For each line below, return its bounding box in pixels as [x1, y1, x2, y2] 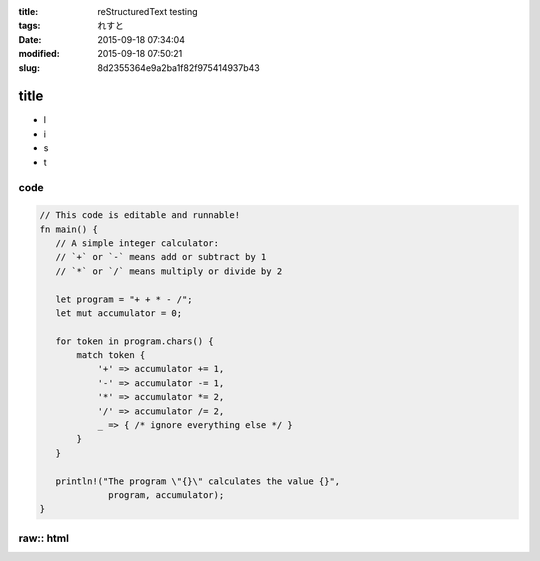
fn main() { [39, 223, 99, 235]
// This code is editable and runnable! [39, 210, 240, 221]
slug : [18, 61, 40, 74]
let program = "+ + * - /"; [55, 293, 194, 305]
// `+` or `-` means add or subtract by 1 [55, 251, 267, 263]
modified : [18, 48, 60, 60]
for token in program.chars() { [55, 335, 214, 347]
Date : [18, 33, 42, 45]
